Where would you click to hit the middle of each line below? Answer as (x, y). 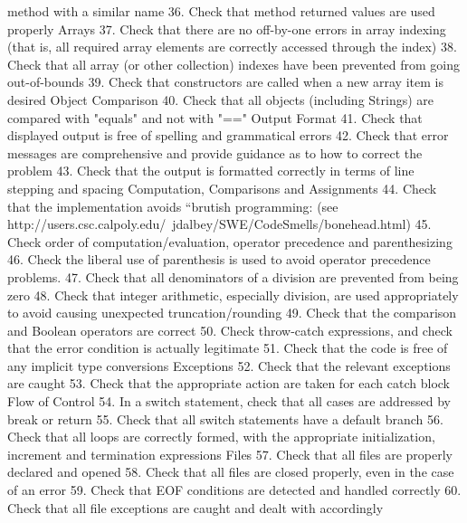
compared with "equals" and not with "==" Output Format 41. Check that (215, 117)
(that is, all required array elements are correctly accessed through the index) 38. (232, 47)
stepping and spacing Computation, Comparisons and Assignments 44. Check (222, 188)
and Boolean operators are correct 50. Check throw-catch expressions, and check (230, 330)
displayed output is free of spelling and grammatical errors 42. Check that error (228, 135)
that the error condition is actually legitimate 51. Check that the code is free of (228, 348)
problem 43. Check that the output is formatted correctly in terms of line (211, 171)
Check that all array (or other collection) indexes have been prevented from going (234, 64)
